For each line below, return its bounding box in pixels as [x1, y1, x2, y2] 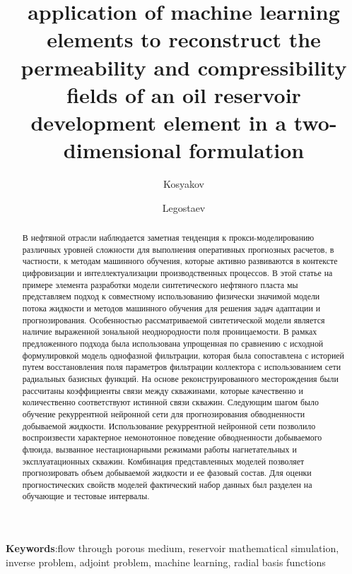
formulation [189, 136, 305, 165]
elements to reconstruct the [47, 25, 321, 54]
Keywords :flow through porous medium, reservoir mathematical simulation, [6, 541, 339, 556]
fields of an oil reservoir [66, 80, 301, 109]
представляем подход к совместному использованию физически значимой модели [22, 290, 320, 302]
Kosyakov [163, 177, 205, 191]
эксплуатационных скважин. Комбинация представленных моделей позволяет [22, 455, 305, 467]
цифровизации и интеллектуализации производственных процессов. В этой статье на [22, 267, 333, 279]
